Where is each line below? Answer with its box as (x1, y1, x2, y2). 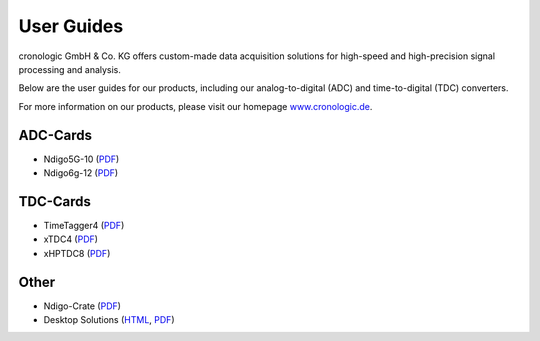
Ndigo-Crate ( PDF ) (43, 300, 122, 312)
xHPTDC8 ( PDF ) (43, 247, 111, 259)
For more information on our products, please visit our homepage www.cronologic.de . (18, 100, 373, 112)
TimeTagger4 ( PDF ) (43, 219, 125, 231)
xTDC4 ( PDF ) (43, 233, 99, 245)
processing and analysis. (18, 63, 122, 75)
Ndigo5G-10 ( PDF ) (43, 153, 120, 165)
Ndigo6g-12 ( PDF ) (43, 167, 119, 179)
